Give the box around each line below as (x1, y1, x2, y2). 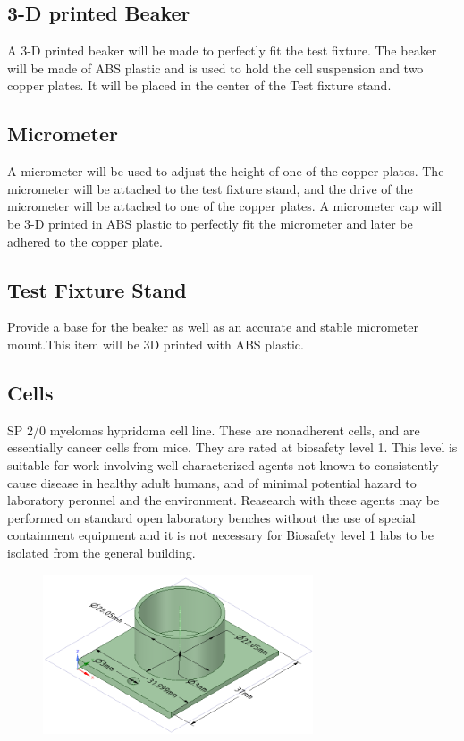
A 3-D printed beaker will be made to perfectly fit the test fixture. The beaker (7, 41, 437, 60)
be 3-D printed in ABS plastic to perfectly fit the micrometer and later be (7, 214, 413, 232)
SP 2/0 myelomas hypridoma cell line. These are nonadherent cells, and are (7, 420, 420, 439)
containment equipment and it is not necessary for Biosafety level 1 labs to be (7, 526, 434, 544)
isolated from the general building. (7, 543, 196, 561)
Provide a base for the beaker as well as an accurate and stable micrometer (7, 317, 418, 336)
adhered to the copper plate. (7, 232, 163, 250)
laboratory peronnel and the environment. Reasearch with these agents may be (7, 491, 440, 509)
